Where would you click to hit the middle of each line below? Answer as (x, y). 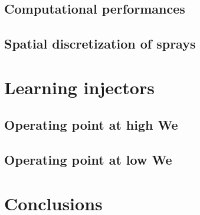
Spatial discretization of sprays (100, 44)
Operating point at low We (88, 160)
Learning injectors (79, 87)
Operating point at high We (91, 125)
